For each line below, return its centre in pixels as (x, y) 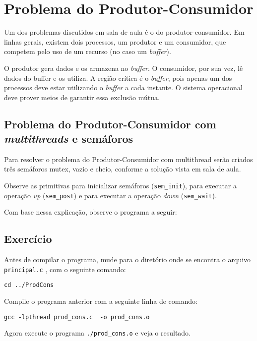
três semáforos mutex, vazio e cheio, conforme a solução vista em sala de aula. (123, 169)
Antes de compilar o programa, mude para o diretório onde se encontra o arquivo (128, 259)
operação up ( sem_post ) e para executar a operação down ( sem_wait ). (110, 195)
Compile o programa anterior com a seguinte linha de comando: (101, 301)
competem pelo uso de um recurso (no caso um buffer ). (88, 51)
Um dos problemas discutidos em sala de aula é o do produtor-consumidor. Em (124, 32)
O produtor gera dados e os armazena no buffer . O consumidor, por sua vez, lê (124, 68)
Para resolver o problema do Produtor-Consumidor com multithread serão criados (128, 159)
